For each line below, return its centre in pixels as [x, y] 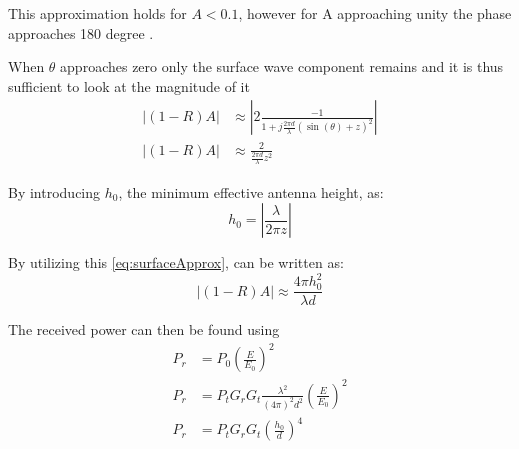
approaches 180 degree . [81, 32]
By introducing [54, 191]
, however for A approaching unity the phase [375, 13]
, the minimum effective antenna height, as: [251, 191]
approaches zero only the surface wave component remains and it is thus [282, 66]
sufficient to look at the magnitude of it [129, 85]
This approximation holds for [97, 13]
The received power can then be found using [144, 329]
